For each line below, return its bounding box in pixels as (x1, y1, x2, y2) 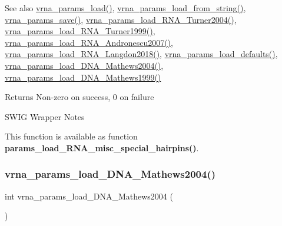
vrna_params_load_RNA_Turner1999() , (5, 25, 155, 37)
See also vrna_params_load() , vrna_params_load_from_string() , (5, 2, 246, 14)
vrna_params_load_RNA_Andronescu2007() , (5, 36, 173, 48)
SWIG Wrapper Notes (5, 110, 85, 122)
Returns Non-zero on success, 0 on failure (5, 91, 154, 103)
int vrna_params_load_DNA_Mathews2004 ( (5, 190, 173, 202)
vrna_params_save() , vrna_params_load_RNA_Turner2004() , (5, 13, 237, 25)
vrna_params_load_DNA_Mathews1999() (5, 71, 161, 83)
